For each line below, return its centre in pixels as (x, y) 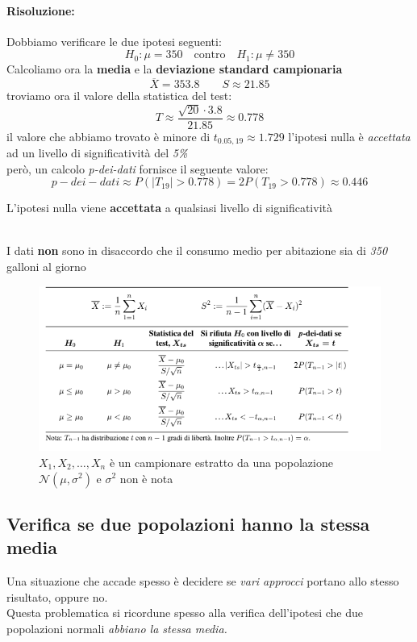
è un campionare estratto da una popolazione (221, 462)
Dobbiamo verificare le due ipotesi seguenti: (114, 41)
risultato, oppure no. (57, 596)
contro (210, 55)
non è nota (146, 478)
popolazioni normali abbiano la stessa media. (117, 628)
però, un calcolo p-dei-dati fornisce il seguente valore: (138, 168)
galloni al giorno (46, 267)
